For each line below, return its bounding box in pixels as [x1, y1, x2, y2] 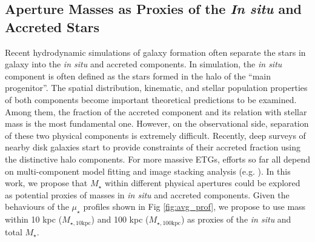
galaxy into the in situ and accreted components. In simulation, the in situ [5, 58, 282, 70]
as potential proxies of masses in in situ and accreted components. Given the [5, 188, 290, 201]
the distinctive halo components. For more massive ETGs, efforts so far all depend [5, 152, 310, 165]
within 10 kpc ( [5, 213, 62, 226]
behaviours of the [5, 200, 69, 213]
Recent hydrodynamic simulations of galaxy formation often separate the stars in [5, 45, 306, 58]
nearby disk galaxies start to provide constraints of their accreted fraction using [5, 141, 301, 153]
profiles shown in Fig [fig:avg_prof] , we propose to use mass [83, 200, 306, 213]
